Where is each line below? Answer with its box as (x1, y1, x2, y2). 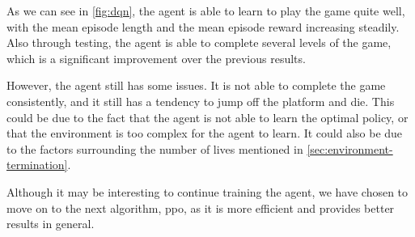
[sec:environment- (307, 140, 393, 157)
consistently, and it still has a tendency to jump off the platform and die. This (6, 92, 395, 109)
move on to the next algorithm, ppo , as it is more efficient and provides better (6, 199, 395, 216)
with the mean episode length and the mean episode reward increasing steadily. (6, 18, 400, 35)
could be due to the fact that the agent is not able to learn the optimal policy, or (6, 108, 409, 125)
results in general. (6, 215, 95, 232)
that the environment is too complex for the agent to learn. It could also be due (6, 125, 403, 142)
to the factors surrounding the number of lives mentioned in (6, 140, 303, 157)
